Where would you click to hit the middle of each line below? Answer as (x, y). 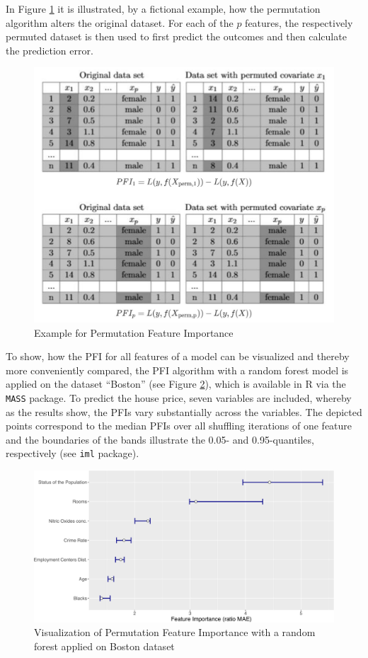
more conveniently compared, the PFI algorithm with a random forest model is (177, 370)
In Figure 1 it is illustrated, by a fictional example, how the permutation (163, 8)
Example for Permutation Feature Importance (134, 332)
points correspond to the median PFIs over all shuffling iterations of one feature (179, 426)
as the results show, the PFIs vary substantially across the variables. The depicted (184, 411)
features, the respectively (299, 22)
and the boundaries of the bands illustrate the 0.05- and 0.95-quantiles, (160, 439)
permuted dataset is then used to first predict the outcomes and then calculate (176, 36)
